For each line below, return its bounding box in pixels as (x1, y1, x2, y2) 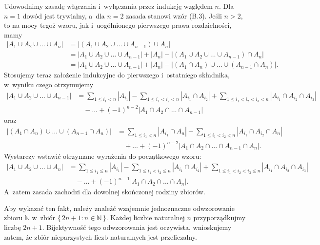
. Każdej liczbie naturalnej (106, 212, 185, 223)
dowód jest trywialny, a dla (22, 10, 105, 20)
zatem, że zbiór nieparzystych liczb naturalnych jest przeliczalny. (4, 231, 197, 242)
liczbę (4, 222, 21, 232)
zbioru (4, 212, 23, 223)
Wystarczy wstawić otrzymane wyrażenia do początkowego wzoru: (4, 151, 201, 161)
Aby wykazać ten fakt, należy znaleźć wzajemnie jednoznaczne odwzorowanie (4, 203, 235, 213)
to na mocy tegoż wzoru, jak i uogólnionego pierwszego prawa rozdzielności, (4, 20, 232, 30)
